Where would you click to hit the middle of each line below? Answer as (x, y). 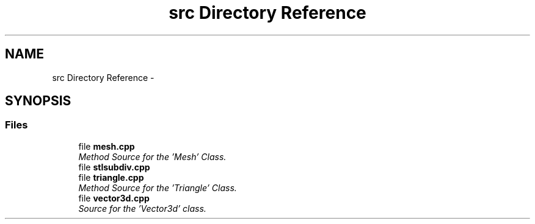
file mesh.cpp (107, 146)
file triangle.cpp (111, 177)
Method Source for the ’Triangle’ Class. (158, 187)
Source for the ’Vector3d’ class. (142, 208)
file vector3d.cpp (114, 198)
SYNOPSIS (38, 101)
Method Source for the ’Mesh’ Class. (152, 156)
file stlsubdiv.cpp (114, 167)
